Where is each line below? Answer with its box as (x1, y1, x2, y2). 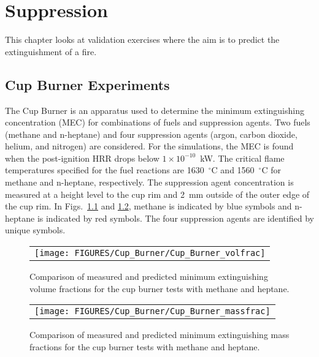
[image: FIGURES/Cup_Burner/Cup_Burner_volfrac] (34, 248, 266, 258)
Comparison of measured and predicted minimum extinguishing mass (29, 328, 290, 341)
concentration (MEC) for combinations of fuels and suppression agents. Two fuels (5, 116, 310, 129)
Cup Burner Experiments (5, 75, 170, 94)
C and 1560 (211, 163, 255, 176)
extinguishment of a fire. (5, 45, 97, 58)
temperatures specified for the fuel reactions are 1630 (5, 163, 204, 176)
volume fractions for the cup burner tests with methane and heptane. (29, 282, 290, 295)
